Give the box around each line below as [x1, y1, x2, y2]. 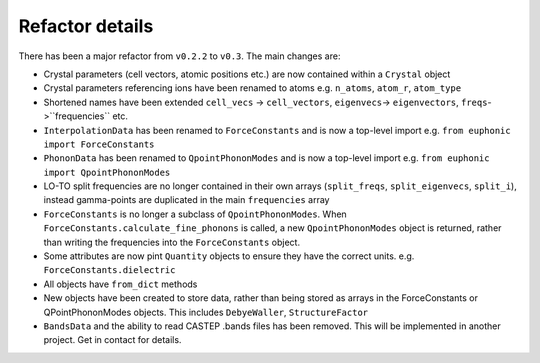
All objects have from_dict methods [43, 278, 198, 290]
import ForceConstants [43, 138, 155, 150]
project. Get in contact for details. [43, 334, 182, 346]
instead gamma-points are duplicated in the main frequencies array [43, 194, 330, 206]
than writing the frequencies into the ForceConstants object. [43, 236, 300, 248]
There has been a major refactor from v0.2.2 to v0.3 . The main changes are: [18, 50, 341, 62]
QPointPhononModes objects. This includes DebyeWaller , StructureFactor [43, 306, 369, 318]
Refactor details [18, 15, 154, 37]
